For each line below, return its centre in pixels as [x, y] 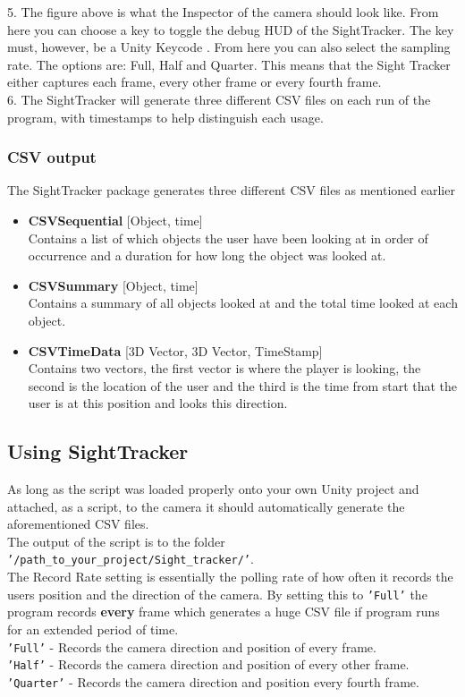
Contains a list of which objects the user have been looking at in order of [228, 238]
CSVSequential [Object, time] [115, 220]
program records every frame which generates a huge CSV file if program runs [224, 612]
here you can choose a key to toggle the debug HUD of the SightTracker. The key [231, 29]
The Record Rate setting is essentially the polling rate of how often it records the [230, 577]
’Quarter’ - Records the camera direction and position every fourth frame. [213, 681]
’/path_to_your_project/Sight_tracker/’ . [131, 559]
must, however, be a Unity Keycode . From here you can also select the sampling [229, 47]
